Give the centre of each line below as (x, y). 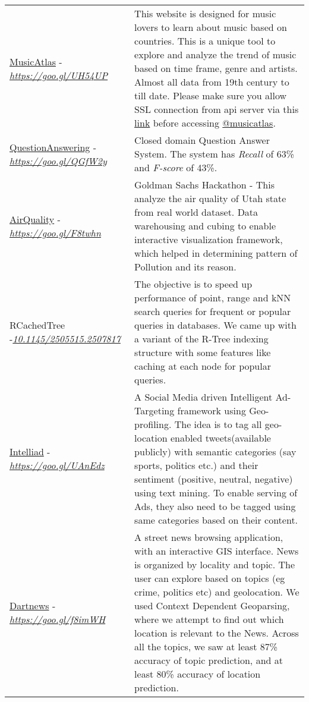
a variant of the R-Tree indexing (201, 339)
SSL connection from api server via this (217, 109)
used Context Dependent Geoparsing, (212, 605)
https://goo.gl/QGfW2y (58, 160)
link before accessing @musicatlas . (205, 123)
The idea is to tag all (218, 424)
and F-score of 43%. (176, 167)
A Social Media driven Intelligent (204, 397)
